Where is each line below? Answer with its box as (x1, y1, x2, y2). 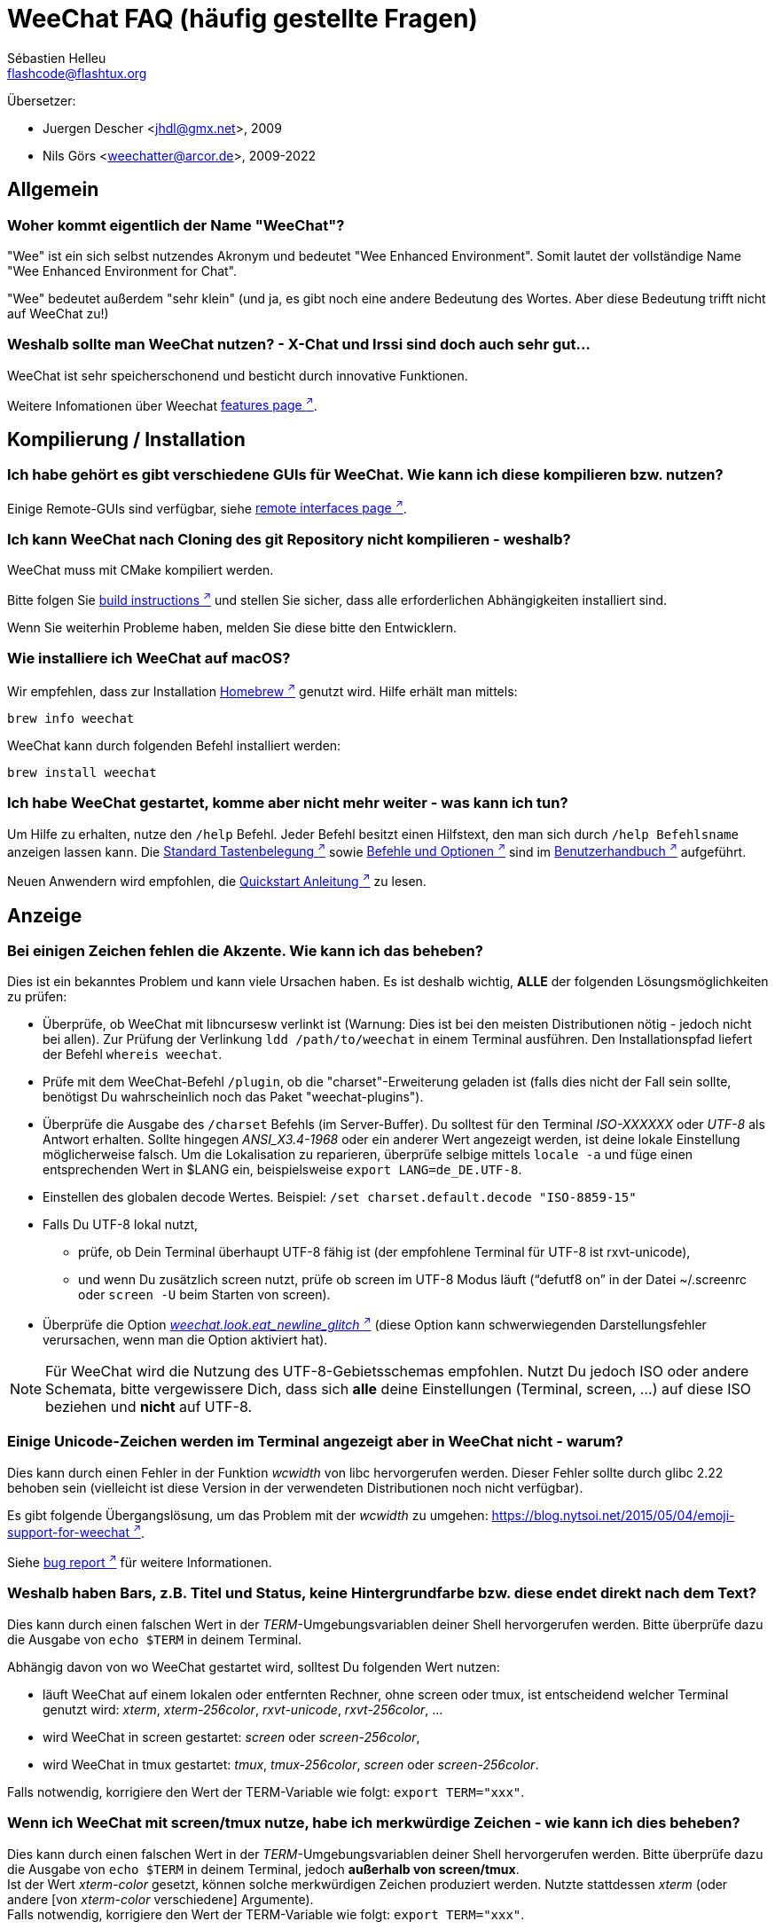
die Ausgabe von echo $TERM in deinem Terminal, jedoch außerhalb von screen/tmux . (7, 1861, 520, 1877)
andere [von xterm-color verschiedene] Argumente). (7, 1891, 314, 1907)
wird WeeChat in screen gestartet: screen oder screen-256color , (43, 1729, 420, 1745)
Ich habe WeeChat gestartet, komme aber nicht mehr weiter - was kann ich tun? (7, 794, 568, 812)
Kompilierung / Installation (7, 427, 246, 451)
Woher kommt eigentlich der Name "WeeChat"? (7, 216, 345, 234)
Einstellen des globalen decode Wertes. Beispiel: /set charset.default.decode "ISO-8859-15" (43, 1189, 637, 1205)
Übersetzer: (7, 92, 76, 108)
